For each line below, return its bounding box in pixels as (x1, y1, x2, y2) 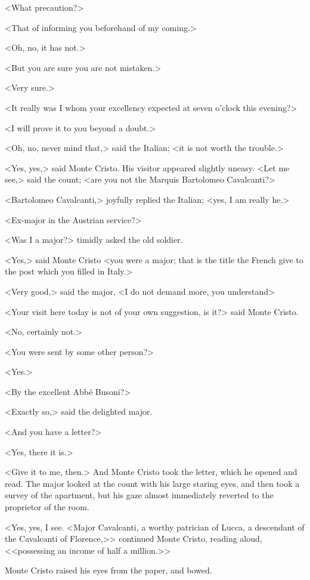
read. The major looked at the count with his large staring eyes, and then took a (5, 477, 300, 489)
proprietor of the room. (5, 501, 89, 513)
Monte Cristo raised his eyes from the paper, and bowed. (5, 564, 212, 576)
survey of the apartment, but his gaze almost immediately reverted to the (5, 489, 274, 501)
